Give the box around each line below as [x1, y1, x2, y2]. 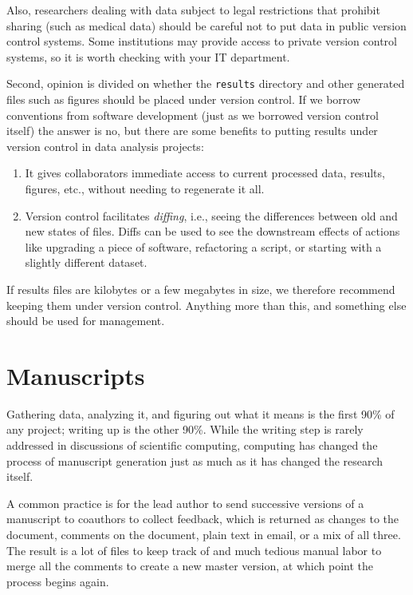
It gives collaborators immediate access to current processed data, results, [25, 165, 385, 181]
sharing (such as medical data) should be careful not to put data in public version [6, 17, 407, 34]
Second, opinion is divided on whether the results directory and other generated [6, 75, 405, 92]
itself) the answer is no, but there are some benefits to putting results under [6, 122, 378, 139]
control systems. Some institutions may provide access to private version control [6, 33, 397, 50]
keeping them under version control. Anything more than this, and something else [6, 296, 407, 313]
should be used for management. [6, 312, 165, 329]
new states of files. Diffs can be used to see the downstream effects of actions [25, 223, 400, 240]
